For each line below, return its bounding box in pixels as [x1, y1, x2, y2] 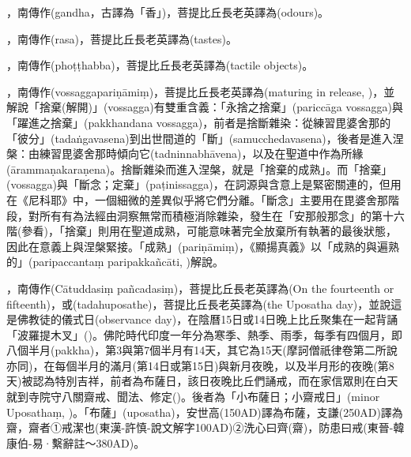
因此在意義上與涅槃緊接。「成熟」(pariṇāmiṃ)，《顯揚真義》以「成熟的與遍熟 [6, 238, 400, 254]
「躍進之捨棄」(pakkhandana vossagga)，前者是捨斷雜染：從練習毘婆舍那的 [6, 114, 391, 130]
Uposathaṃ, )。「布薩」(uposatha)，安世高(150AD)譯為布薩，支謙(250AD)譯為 [6, 403, 403, 420]
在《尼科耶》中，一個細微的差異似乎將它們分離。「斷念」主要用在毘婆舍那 [6, 191, 388, 208]
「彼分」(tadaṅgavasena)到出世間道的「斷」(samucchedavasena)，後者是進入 [6, 129, 393, 146]
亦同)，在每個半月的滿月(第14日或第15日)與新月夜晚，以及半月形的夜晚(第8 [6, 357, 394, 373]
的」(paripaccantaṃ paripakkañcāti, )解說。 [6, 253, 224, 270]
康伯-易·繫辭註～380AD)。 [6, 434, 145, 451]
